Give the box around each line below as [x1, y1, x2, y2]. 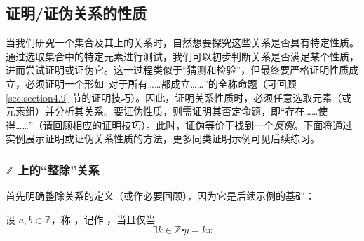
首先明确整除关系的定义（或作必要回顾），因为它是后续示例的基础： [6, 188, 315, 203]
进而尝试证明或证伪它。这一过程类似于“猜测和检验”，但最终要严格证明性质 [6, 62, 349, 77]
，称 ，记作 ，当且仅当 [50, 212, 156, 226]
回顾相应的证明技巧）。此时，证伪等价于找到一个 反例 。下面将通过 [53, 117, 353, 132]
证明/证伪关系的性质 [6, 2, 147, 24]
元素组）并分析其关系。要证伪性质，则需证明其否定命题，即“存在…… [6, 104, 318, 118]
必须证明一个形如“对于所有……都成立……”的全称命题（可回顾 [25, 76, 297, 90]
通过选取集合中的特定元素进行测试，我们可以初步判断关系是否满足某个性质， [6, 48, 359, 63]
